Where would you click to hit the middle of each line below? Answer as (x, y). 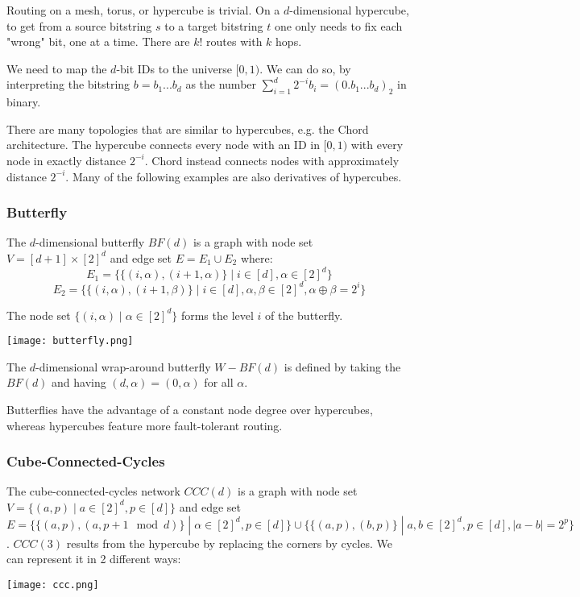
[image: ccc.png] (53, 585)
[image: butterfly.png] (70, 341)
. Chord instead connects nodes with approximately (272, 160)
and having (79, 382)
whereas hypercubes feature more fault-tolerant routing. (145, 425)
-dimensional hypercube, (349, 10)
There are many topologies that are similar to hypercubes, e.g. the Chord (188, 129)
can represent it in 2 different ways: (94, 559)
